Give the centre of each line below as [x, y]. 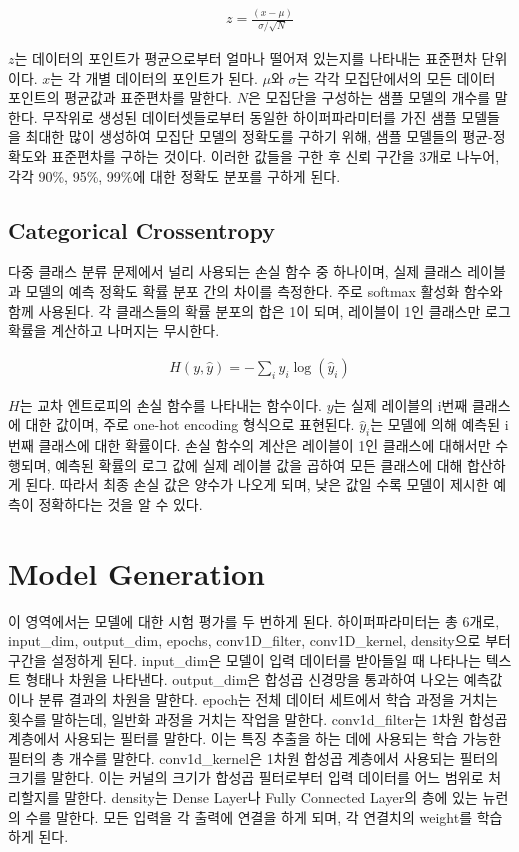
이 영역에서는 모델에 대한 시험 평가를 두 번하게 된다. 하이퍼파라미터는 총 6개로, [254, 620]
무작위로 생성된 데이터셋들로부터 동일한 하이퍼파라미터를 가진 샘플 [249, 116]
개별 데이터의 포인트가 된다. [171, 77]
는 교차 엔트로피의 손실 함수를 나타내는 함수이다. [170, 404]
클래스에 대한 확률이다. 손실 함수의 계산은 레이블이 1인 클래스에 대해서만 [264, 445]
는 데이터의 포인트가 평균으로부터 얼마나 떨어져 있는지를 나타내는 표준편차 [245, 58]
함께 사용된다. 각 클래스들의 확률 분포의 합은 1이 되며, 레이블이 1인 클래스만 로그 [259, 310]
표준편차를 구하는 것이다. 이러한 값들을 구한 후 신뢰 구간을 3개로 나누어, [275, 156]
